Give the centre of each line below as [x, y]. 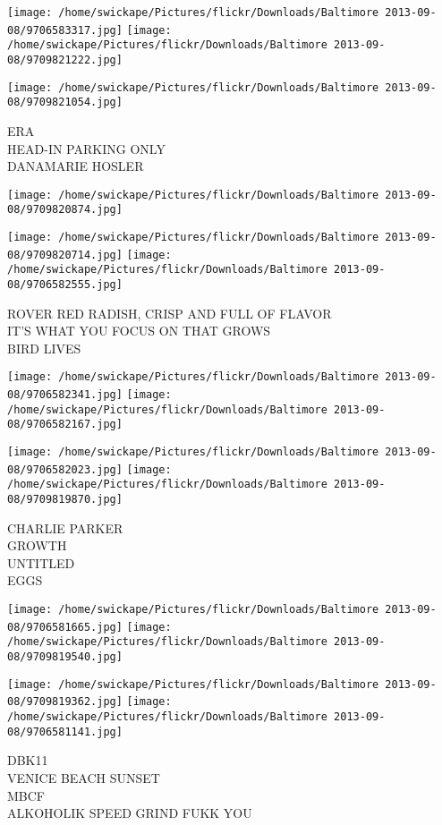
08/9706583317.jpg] [65, 30]
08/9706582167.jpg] [65, 425]
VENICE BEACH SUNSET [84, 777]
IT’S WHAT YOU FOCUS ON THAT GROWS [139, 331]
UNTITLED [41, 562]
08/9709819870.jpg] [65, 500]
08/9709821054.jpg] [65, 102]
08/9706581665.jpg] [65, 627]
